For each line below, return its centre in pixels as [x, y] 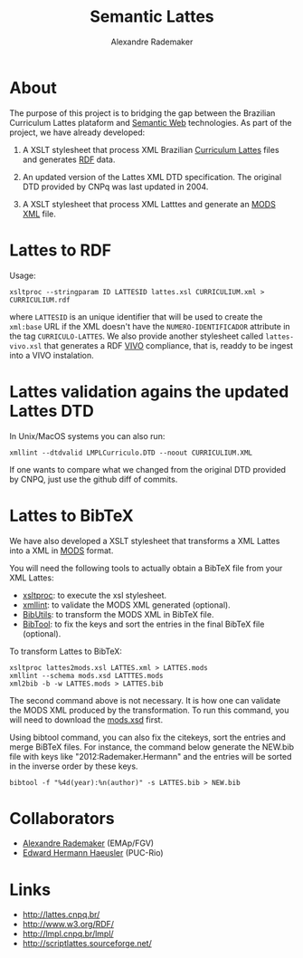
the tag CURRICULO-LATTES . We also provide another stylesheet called [137, 336]
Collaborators [62, 818]
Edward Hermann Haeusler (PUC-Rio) [93, 853]
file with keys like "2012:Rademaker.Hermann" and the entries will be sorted [151, 756]
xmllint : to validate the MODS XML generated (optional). [126, 605]
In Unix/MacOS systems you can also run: [87, 436]
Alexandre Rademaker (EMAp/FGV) [88, 843]
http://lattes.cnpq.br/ [61, 915]
